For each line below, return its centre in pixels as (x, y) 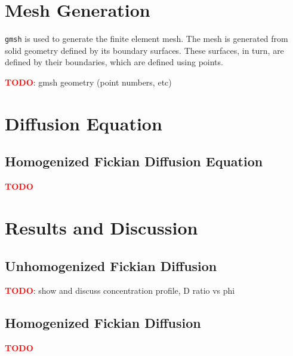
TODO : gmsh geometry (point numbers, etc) (88, 82)
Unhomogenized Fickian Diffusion (111, 265)
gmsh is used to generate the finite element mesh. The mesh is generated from (146, 39)
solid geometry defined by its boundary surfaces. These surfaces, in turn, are (144, 50)
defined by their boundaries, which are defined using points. (114, 62)
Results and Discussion (101, 227)
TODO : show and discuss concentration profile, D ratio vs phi (120, 290)
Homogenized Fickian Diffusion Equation (134, 161)
